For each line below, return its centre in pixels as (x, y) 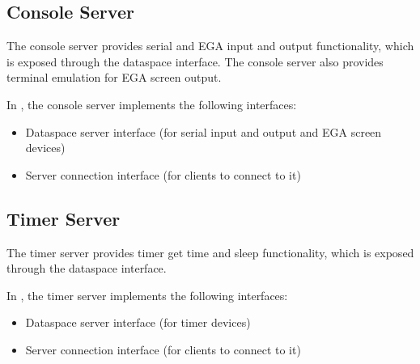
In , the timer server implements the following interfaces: (147, 295)
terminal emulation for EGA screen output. (114, 77)
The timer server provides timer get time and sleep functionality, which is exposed (210, 252)
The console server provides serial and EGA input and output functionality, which (210, 46)
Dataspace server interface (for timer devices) (138, 322)
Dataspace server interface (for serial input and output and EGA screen (204, 131)
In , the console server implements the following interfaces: (152, 104)
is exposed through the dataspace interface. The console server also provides (195, 61)
